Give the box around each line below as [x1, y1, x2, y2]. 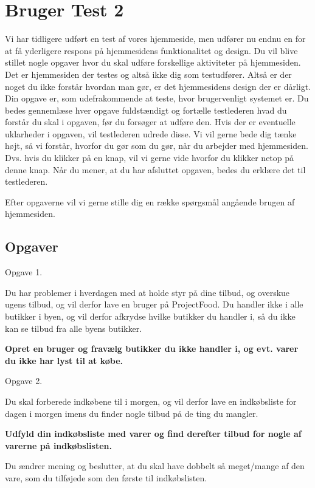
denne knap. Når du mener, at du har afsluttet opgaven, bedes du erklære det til [5, 163, 306, 176]
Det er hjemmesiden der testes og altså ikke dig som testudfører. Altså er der [5, 67, 292, 80]
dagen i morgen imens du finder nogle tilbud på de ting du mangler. [5, 407, 258, 419]
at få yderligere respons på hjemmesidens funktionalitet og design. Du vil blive [5, 44, 298, 57]
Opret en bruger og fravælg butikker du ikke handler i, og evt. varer [5, 342, 299, 355]
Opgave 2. [5, 374, 43, 387]
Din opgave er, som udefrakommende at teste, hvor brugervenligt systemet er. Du [5, 92, 309, 105]
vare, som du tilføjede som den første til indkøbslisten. [5, 471, 207, 484]
